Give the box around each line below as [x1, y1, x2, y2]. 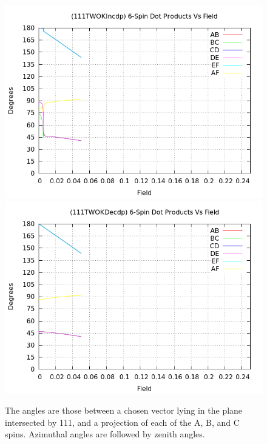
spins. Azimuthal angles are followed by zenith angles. [5, 428, 205, 440]
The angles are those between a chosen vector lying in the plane [5, 404, 243, 417]
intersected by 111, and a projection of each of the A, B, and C [5, 415, 240, 428]
